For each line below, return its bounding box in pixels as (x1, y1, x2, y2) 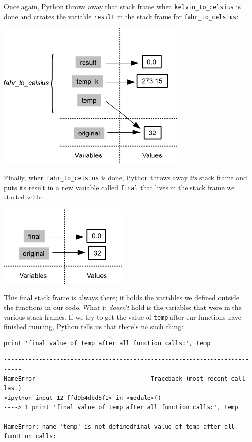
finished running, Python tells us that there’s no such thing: (4, 321, 184, 331)
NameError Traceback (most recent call (4, 375, 245, 382)
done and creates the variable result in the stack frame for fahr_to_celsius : (4, 11, 239, 21)
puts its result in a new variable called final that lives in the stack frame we (4, 182, 235, 192)
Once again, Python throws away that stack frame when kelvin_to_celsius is (4, 1, 241, 11)
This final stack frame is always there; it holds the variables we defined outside (4, 292, 240, 303)
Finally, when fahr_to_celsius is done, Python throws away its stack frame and (4, 172, 247, 182)
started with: (4, 192, 42, 202)
